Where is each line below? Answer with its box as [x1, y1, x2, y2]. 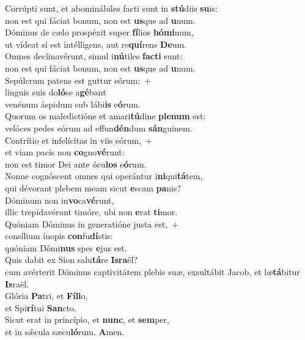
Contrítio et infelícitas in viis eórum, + [5, 133, 152, 146]
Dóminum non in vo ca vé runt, [5, 193, 114, 206]
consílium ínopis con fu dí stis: [5, 229, 113, 242]
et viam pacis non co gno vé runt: [5, 146, 125, 158]
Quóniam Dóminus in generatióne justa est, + [5, 217, 178, 230]
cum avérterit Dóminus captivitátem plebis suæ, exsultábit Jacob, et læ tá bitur [5, 265, 300, 278]
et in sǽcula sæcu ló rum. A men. [5, 325, 125, 338]
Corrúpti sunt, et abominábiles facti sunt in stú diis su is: [5, 2, 218, 14]
